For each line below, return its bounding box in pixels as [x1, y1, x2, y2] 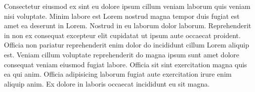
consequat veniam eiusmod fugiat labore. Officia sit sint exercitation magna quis [4, 59, 247, 69]
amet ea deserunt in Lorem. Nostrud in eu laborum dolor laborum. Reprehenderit [4, 20, 252, 31]
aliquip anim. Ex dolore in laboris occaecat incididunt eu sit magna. [4, 78, 210, 89]
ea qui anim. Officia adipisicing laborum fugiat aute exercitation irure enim [4, 69, 232, 79]
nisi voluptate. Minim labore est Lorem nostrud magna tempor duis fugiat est [4, 10, 240, 21]
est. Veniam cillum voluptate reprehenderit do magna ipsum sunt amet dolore [4, 49, 239, 59]
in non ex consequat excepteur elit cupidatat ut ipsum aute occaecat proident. [4, 30, 241, 40]
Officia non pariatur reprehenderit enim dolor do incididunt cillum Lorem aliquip [4, 40, 249, 50]
